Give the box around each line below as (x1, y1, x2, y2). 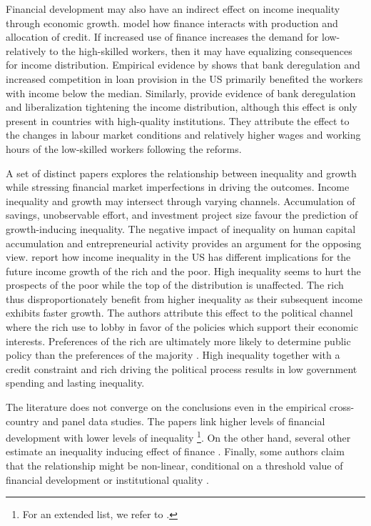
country (6, 413, 39, 428)
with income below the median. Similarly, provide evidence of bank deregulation (6, 85, 356, 100)
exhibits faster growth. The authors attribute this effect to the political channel (6, 305, 353, 320)
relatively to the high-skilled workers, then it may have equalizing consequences (6, 43, 352, 58)
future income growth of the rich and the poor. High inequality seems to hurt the (6, 263, 361, 278)
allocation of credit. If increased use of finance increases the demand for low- (6, 29, 340, 44)
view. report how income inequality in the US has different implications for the (6, 249, 351, 264)
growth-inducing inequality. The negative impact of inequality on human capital (6, 221, 356, 236)
